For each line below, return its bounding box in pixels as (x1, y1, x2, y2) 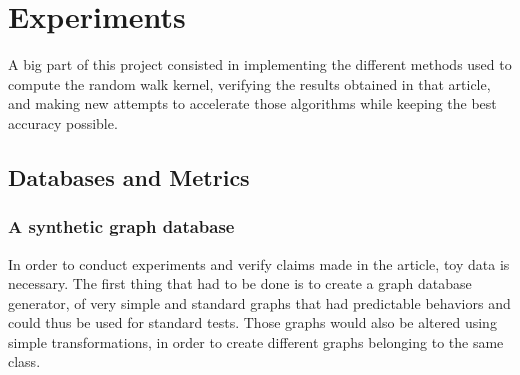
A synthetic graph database (8, 214, 235, 239)
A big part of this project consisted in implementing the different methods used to (8, 54, 512, 75)
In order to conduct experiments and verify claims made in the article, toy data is (8, 253, 510, 274)
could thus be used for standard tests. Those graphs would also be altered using (8, 312, 497, 333)
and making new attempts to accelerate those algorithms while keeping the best (8, 93, 497, 114)
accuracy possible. (8, 112, 118, 133)
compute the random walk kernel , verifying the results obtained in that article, (8, 73, 491, 94)
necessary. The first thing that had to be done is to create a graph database (8, 273, 472, 294)
